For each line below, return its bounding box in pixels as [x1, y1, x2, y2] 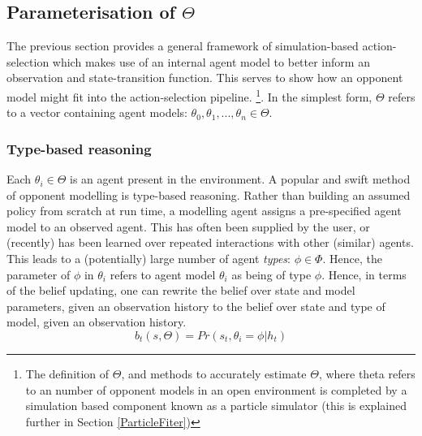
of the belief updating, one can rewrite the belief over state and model [6, 282, 355, 299]
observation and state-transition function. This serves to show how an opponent [6, 69, 403, 86]
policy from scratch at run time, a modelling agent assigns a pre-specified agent [6, 202, 402, 219]
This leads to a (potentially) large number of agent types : [6, 250, 291, 267]
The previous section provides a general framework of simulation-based [6, 37, 359, 54]
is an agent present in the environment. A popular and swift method [70, 171, 411, 188]
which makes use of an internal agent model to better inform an [52, 53, 370, 70]
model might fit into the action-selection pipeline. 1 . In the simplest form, [6, 85, 372, 105]
